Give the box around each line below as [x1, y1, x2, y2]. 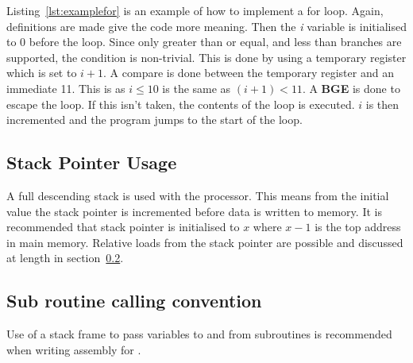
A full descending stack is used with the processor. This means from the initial [6, 187, 389, 203]
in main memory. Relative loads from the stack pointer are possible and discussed [6, 234, 403, 250]
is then [365, 95, 399, 112]
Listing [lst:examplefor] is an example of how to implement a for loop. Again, [6, 2, 384, 18]
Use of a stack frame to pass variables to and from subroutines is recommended [6, 326, 392, 342]
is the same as [162, 79, 231, 96]
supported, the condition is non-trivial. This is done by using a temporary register [6, 48, 407, 65]
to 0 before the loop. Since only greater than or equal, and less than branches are [6, 33, 402, 50]
